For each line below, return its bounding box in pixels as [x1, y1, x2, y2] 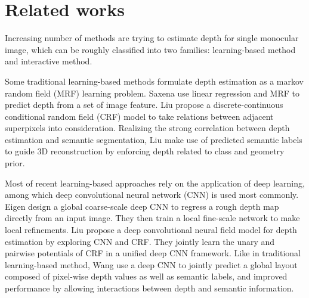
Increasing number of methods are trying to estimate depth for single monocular [5, 32, 299, 44]
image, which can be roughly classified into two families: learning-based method [5, 43, 296, 55]
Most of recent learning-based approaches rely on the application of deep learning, [5, 176, 305, 189]
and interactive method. [5, 55, 92, 67]
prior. [5, 157, 25, 169]
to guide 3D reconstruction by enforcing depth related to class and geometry [5, 145, 285, 157]
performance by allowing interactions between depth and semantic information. [5, 282, 294, 294]
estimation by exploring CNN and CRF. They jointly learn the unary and [5, 235, 275, 247]
